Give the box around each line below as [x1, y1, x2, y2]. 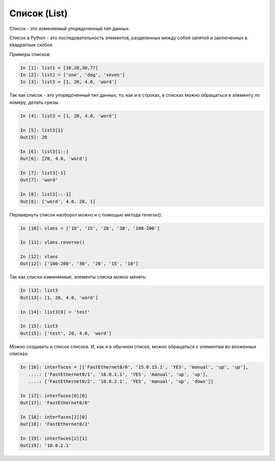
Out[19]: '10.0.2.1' [20, 443, 71, 448]
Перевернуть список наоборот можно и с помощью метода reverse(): [9, 211, 162, 218]
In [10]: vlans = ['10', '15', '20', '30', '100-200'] [20, 225, 160, 231]
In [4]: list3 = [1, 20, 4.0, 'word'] [20, 113, 117, 119]
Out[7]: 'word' [20, 177, 58, 183]
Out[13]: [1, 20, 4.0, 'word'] [20, 294, 99, 301]
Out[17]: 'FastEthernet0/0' [20, 400, 90, 406]
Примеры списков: [9, 51, 51, 57]
